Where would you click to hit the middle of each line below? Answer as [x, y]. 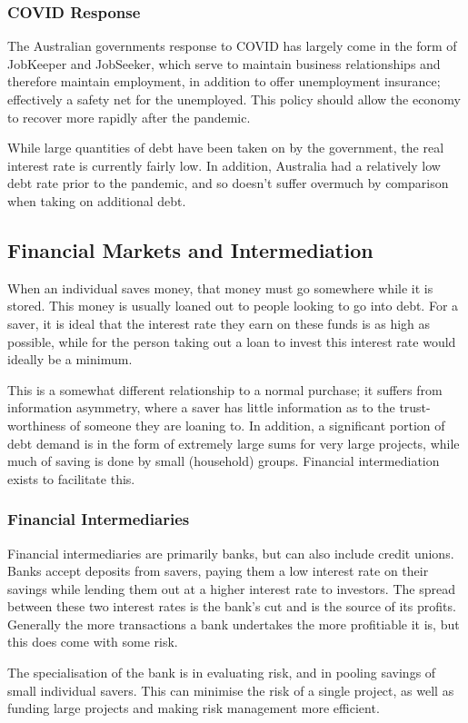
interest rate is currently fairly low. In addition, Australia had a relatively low [224, 165]
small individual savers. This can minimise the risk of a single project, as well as [231, 690]
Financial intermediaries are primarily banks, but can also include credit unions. [231, 553]
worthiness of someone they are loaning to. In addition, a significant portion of [226, 425]
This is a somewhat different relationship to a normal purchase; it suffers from [225, 389]
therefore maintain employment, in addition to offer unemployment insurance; [224, 81]
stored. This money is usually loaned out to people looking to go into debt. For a [233, 306]
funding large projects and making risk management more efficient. [194, 708]
